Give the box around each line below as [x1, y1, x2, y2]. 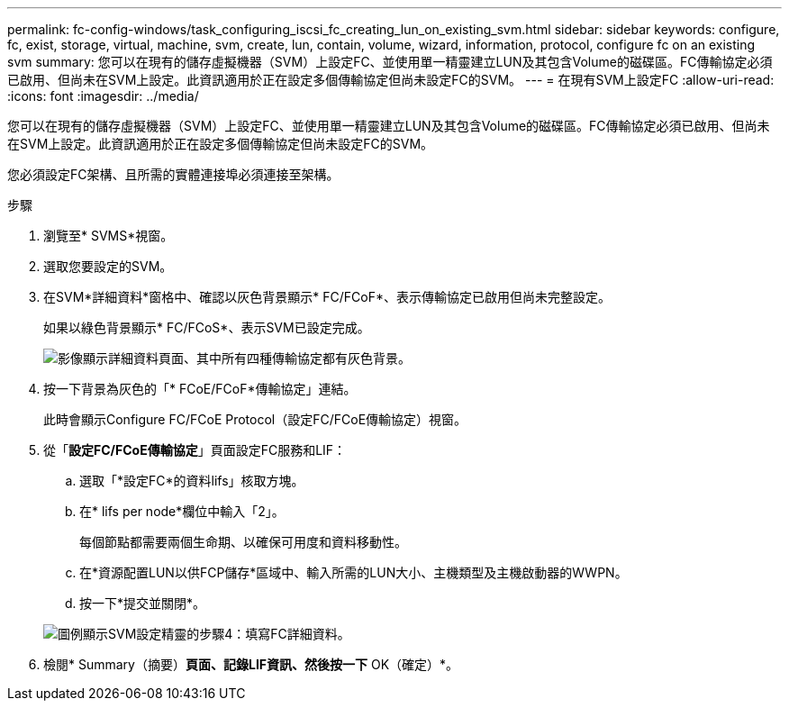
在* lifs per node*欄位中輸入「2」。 [79, 504, 285, 519]
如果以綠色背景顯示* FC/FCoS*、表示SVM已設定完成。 [43, 320, 370, 335]
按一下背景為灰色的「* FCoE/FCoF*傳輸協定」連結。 [43, 381, 357, 396]
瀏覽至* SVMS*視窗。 [43, 228, 174, 243]
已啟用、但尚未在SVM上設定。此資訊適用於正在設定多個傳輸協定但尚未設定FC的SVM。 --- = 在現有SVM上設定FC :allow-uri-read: [7, 72, 775, 87]
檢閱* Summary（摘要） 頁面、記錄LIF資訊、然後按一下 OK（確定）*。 [43, 657, 459, 672]
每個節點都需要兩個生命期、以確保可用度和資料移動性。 [79, 534, 407, 549]
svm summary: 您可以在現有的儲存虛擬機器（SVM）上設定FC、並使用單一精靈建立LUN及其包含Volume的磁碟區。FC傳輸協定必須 [7, 54, 773, 69]
